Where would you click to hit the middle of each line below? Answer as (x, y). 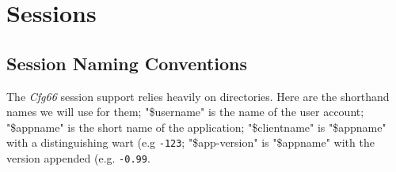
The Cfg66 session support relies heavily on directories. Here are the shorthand (198, 96)
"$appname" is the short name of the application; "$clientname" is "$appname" (196, 127)
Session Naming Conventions (127, 63)
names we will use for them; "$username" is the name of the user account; (185, 112)
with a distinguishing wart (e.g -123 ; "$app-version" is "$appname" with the (190, 142)
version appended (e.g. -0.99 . (78, 158)
